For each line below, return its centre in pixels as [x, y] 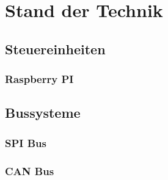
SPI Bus [26, 142]
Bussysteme [43, 113]
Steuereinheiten [55, 49]
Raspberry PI [39, 79]
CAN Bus [30, 171]
